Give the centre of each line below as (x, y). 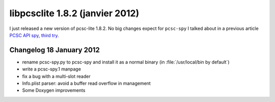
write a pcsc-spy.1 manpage (52, 69)
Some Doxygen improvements (54, 90)
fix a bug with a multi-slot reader (57, 76)
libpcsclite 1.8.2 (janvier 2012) (74, 13)
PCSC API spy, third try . (34, 35)
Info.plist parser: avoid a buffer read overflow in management (87, 83)
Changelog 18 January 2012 (55, 50)
